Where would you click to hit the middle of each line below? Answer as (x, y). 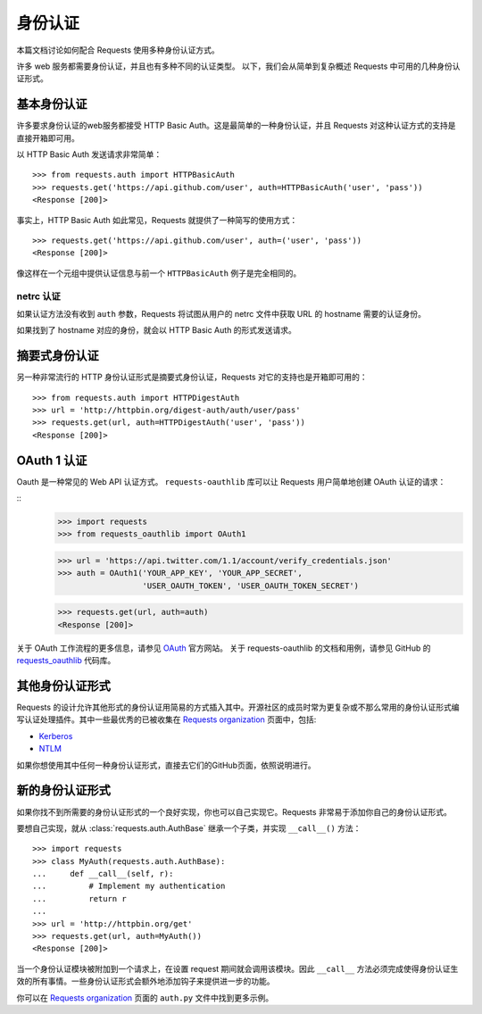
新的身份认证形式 (63, 790)
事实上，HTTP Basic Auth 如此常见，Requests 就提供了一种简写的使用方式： (157, 220)
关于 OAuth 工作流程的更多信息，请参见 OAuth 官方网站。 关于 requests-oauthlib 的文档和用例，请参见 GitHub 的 (224, 648)
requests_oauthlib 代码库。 (66, 661)
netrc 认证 (39, 296)
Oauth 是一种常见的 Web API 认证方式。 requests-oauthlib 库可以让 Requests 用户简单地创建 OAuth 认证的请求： (231, 481)
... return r (79, 898)
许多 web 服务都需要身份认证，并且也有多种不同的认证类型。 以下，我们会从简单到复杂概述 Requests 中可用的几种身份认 (238, 66)
